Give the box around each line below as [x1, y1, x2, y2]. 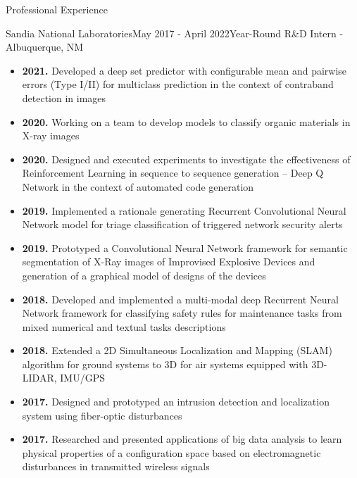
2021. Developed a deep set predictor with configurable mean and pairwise [22, 63, 347, 77]
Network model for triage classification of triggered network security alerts [22, 217, 343, 232]
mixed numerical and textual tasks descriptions [22, 319, 226, 334]
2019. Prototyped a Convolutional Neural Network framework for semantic [22, 240, 348, 255]
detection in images [22, 90, 106, 105]
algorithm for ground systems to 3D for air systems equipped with [22, 356, 308, 371]
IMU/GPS [60, 370, 105, 385]
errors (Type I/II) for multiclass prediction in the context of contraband [22, 77, 334, 92]
